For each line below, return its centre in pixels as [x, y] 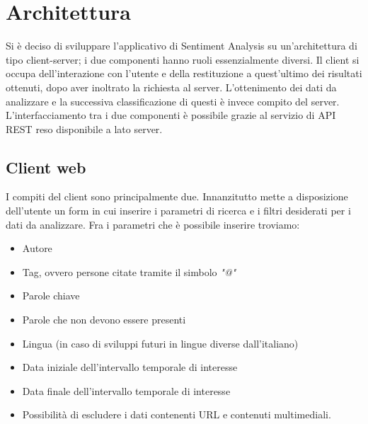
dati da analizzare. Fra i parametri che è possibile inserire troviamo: [153, 224]
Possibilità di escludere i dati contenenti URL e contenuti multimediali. [177, 414]
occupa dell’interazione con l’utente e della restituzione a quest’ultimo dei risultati [184, 73]
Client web [46, 167]
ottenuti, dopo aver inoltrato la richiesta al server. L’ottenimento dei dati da [171, 87]
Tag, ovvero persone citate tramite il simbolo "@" [129, 271]
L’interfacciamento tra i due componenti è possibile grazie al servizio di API [171, 115]
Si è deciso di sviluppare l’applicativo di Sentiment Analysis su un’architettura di [182, 46]
